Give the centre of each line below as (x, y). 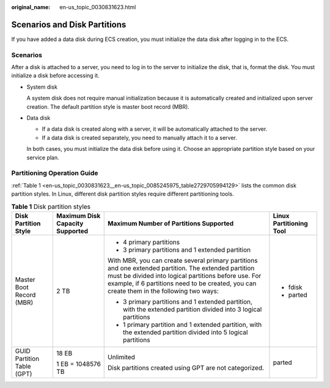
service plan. (43, 157)
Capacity (70, 223)
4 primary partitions (152, 242)
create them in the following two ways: (163, 291)
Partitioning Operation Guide (55, 173)
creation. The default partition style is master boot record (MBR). (108, 106)
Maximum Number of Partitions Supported (171, 223)
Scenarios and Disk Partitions (69, 24)
